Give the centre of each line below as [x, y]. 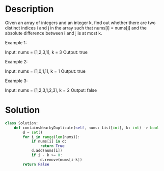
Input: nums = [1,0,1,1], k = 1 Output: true [45, 71]
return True [52, 146]
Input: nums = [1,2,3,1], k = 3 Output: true [46, 52]
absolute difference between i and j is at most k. [54, 33]
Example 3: [16, 81]
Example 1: [16, 42]
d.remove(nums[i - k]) [61, 160]
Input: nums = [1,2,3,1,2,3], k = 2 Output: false [51, 90]
